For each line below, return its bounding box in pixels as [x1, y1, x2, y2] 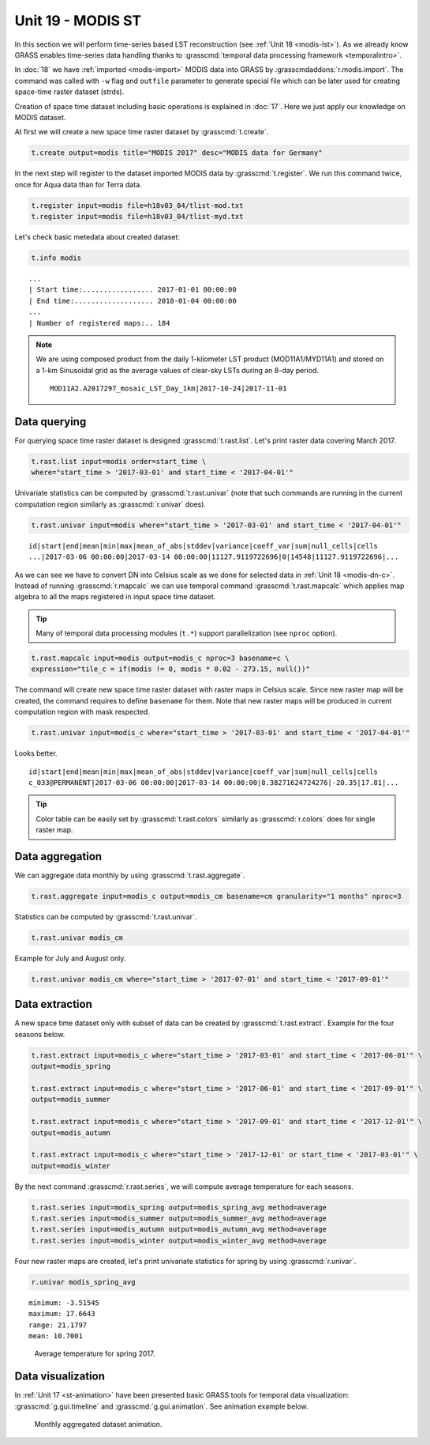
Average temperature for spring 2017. [34, 1349, 155, 1359]
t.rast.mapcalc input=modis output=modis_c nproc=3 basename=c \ [31, 654, 290, 663]
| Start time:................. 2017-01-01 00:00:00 [28, 285, 237, 294]
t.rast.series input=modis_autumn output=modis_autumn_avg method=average [31, 1225, 327, 1234]
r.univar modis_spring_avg [31, 1277, 136, 1286]
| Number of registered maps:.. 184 [28, 319, 170, 327]
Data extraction [14, 998, 92, 1011]
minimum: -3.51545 [28, 1298, 100, 1307]
